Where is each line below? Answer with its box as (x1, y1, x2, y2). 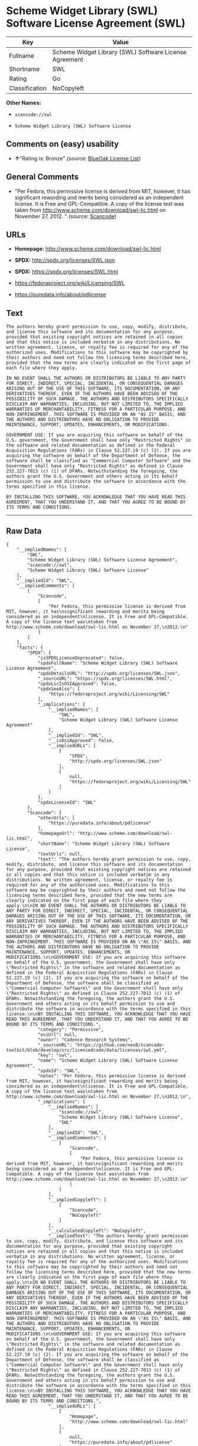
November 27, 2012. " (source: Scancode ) (14, 212, 117, 219)
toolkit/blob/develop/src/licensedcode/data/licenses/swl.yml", (6, 1047, 167, 1053)
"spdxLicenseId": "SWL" (37, 800, 96, 806)
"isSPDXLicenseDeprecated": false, (37, 655, 126, 661)
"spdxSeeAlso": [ (37, 686, 81, 692)
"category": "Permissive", (37, 1027, 104, 1033)
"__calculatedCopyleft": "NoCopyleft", (48, 1228, 146, 1234)
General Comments (6, 172, 79, 182)
